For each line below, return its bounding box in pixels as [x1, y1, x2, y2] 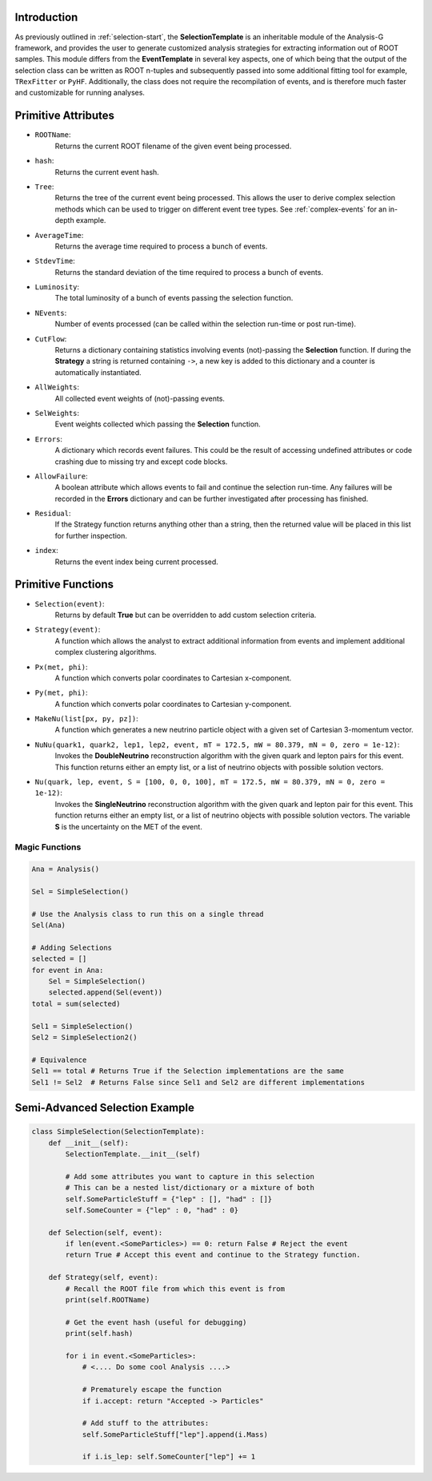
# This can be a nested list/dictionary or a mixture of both [65, 1183, 315, 1192]
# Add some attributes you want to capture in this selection [65, 1172, 315, 1181]
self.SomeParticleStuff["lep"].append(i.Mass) [82, 1430, 268, 1439]
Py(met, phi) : [34, 688, 88, 697]
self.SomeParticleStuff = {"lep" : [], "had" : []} [65, 1194, 273, 1204]
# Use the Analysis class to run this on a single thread [31, 910, 264, 918]
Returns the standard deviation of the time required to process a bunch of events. [54, 267, 324, 276]
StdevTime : [34, 256, 75, 266]
